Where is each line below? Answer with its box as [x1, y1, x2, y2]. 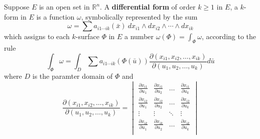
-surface [75, 31, 100, 42]
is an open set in [39, 2, 90, 12]
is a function [36, 11, 75, 22]
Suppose [4, 2, 30, 12]
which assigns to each [4, 31, 70, 42]
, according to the [201, 31, 256, 42]
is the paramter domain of [32, 70, 113, 81]
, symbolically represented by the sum [81, 11, 198, 22]
